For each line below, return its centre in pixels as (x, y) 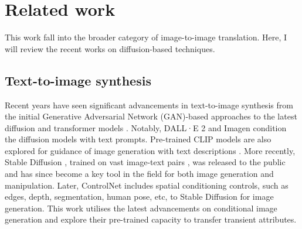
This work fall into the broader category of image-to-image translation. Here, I (146, 37)
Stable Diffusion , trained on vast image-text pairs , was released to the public (145, 162)
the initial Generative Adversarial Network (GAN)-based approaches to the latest (151, 116)
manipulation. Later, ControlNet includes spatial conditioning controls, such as (147, 185)
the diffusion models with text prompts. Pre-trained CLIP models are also (138, 139)
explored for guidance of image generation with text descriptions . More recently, (150, 150)
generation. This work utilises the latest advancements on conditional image (141, 208)
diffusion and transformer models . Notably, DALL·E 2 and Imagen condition (146, 127)
